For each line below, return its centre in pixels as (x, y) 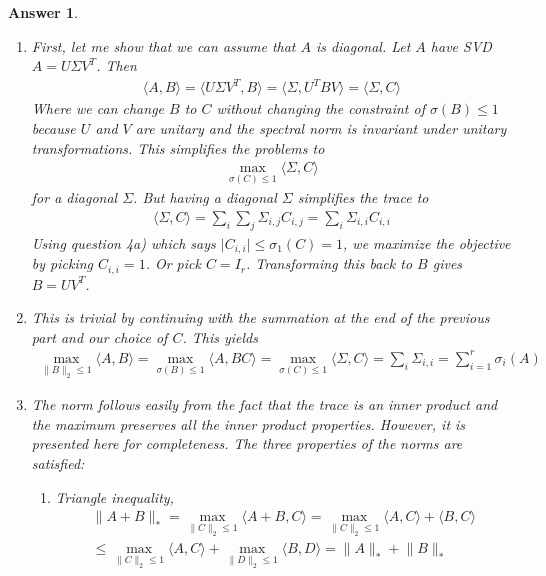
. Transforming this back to (329, 263)
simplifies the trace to (363, 197)
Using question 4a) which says (123, 242)
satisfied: (58, 462)
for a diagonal (74, 197)
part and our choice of (99, 336)
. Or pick (173, 263)
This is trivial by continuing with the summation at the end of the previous (260, 317)
